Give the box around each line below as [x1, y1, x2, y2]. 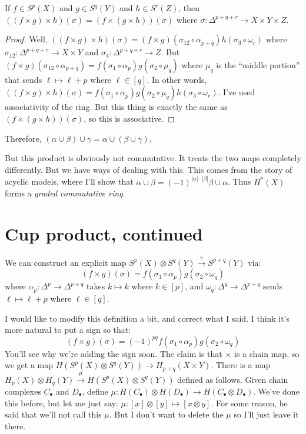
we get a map [5, 359, 54, 371]
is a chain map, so [234, 347, 300, 359]
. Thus [227, 175, 251, 188]
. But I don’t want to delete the [109, 408, 224, 420]
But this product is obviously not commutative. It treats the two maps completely [5, 152, 301, 164]
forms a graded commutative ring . [5, 187, 125, 199]
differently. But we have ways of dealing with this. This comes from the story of [5, 163, 292, 175]
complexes [5, 385, 41, 398]
